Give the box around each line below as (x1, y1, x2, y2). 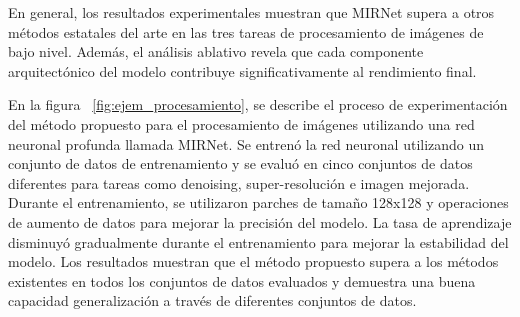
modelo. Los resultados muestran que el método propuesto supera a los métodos (8, 251, 499, 272)
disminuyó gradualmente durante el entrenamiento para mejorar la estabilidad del (8, 231, 509, 252)
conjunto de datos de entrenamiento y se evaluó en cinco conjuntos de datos (8, 153, 473, 174)
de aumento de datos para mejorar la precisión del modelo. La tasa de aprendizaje (8, 211, 512, 232)
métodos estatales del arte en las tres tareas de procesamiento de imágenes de (8, 21, 484, 42)
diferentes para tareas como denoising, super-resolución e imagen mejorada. (8, 172, 470, 193)
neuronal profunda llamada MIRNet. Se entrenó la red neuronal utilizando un (8, 133, 485, 154)
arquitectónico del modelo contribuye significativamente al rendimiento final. (8, 60, 477, 81)
